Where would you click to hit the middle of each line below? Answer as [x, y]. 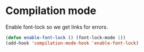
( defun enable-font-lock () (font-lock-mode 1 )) [66, 37]
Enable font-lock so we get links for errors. [57, 27]
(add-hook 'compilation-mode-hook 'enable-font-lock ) [72, 43]
